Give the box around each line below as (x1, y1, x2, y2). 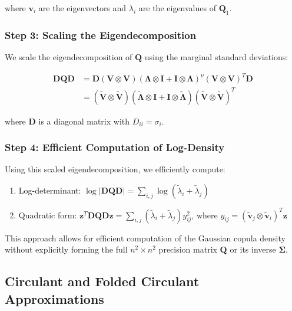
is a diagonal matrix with (38, 114, 130, 127)
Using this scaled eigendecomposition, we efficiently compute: (5, 163, 225, 175)
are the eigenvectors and (38, 2, 127, 14)
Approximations (5, 289, 104, 307)
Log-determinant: (18, 184, 81, 197)
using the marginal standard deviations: (144, 51, 288, 63)
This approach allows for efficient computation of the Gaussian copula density (5, 231, 286, 244)
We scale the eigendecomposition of (5, 51, 132, 63)
